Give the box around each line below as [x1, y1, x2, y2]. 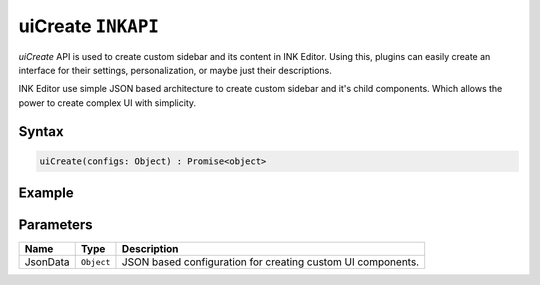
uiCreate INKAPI [18, 15, 160, 37]
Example [18, 185, 74, 202]
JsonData [24, 255, 70, 269]
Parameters [18, 216, 93, 234]
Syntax [18, 123, 64, 140]
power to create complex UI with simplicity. [18, 96, 197, 109]
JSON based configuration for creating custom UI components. [121, 255, 420, 269]
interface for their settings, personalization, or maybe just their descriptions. [18, 64, 332, 76]
